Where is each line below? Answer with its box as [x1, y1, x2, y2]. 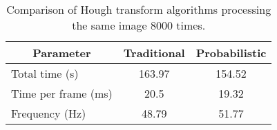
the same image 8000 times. [72, 17, 206, 33]
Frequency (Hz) [11, 105, 86, 121]
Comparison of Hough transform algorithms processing [6, 1, 271, 17]
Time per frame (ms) [11, 85, 113, 101]
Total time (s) [11, 65, 79, 81]
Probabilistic [195, 45, 267, 61]
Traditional [123, 45, 185, 61]
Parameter [32, 45, 91, 61]
